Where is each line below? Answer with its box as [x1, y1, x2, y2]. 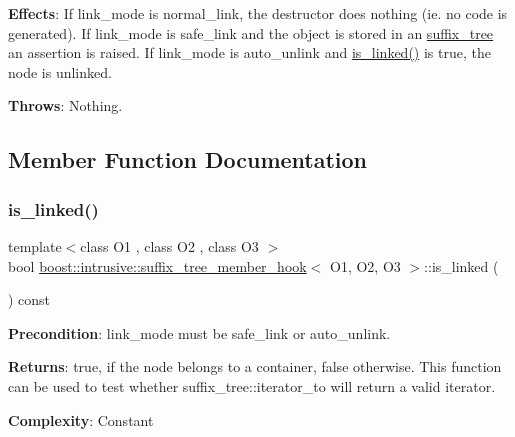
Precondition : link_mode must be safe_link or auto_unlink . [8, 322, 391, 343]
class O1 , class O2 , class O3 [80, 235, 259, 256]
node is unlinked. [8, 61, 112, 82]
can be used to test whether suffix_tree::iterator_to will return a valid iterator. [8, 375, 496, 396]
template [8, 235, 62, 256]
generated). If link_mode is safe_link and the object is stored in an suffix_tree [8, 22, 494, 43]
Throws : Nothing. [8, 95, 123, 116]
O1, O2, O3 [329, 255, 401, 276]
